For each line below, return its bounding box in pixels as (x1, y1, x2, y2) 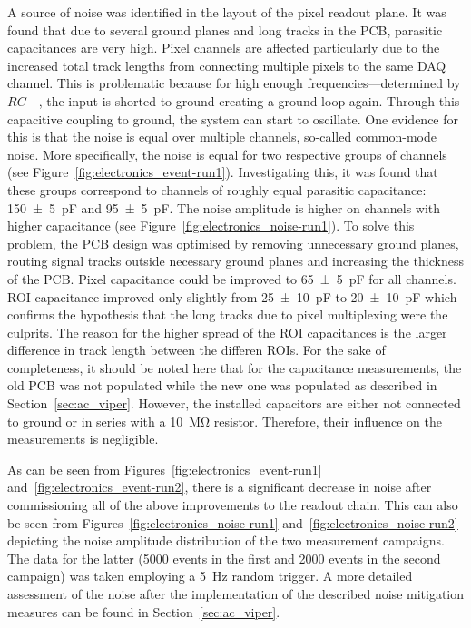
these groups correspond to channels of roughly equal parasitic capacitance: (7, 180, 427, 199)
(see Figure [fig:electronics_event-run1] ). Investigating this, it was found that (7, 162, 438, 182)
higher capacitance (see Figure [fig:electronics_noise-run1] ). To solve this (7, 216, 415, 235)
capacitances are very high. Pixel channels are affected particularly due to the (7, 38, 440, 57)
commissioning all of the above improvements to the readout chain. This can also (7, 496, 458, 515)
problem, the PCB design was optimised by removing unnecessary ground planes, (7, 233, 459, 252)
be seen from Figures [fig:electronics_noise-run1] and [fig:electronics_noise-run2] (7, 513, 458, 532)
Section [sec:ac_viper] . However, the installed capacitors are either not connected (7, 394, 461, 413)
